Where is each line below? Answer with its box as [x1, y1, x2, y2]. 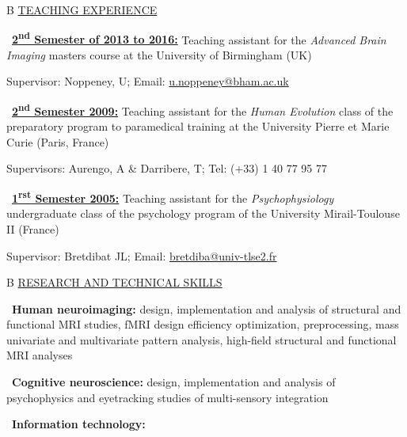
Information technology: [12, 416, 146, 432]
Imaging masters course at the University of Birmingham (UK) [6, 46, 312, 63]
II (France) [6, 220, 59, 237]
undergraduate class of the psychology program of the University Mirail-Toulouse [6, 205, 400, 222]
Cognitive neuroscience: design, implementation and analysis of [12, 374, 336, 390]
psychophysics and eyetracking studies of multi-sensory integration [6, 389, 329, 405]
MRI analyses [6, 347, 73, 363]
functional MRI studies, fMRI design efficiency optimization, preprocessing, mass [6, 316, 399, 332]
